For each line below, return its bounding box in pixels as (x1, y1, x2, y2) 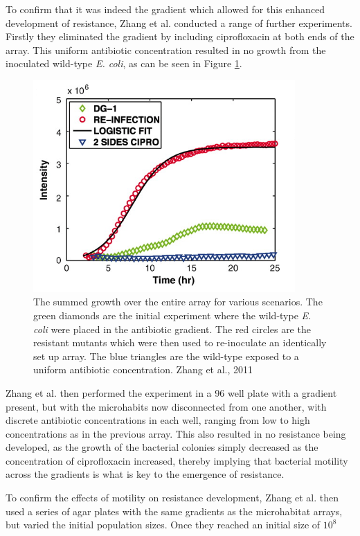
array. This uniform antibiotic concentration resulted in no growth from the (6, 42, 326, 57)
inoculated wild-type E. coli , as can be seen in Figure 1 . (6, 56, 242, 71)
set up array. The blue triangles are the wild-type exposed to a (33, 348, 299, 363)
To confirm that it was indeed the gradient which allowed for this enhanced (6, 2, 325, 16)
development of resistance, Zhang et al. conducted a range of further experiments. (6, 15, 352, 30)
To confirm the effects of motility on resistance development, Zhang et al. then (6, 490, 339, 505)
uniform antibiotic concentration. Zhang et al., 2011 (33, 362, 253, 377)
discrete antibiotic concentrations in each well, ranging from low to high (6, 413, 310, 427)
